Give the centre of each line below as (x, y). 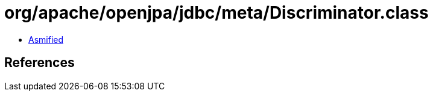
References (40, 63)
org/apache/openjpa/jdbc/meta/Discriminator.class (216, 13)
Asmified (46, 39)
